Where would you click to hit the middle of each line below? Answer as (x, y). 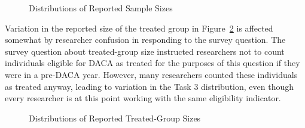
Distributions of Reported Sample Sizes (101, 8)
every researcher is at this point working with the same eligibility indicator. (143, 98)
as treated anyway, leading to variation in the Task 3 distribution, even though (149, 86)
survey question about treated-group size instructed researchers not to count (145, 51)
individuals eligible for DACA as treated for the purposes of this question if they (152, 63)
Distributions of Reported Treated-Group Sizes (115, 118)
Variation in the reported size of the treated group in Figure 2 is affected (139, 28)
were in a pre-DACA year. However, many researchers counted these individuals (151, 74)
